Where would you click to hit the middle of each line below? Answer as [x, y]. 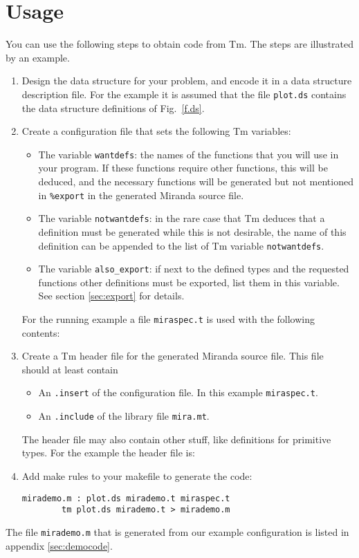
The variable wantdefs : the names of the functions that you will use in [188, 154]
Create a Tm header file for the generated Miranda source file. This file [173, 356]
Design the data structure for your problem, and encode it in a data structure [187, 81]
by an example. [38, 57]
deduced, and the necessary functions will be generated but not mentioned [196, 181]
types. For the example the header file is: [108, 453]
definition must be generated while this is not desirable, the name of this [192, 231]
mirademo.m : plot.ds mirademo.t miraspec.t [126, 498]
